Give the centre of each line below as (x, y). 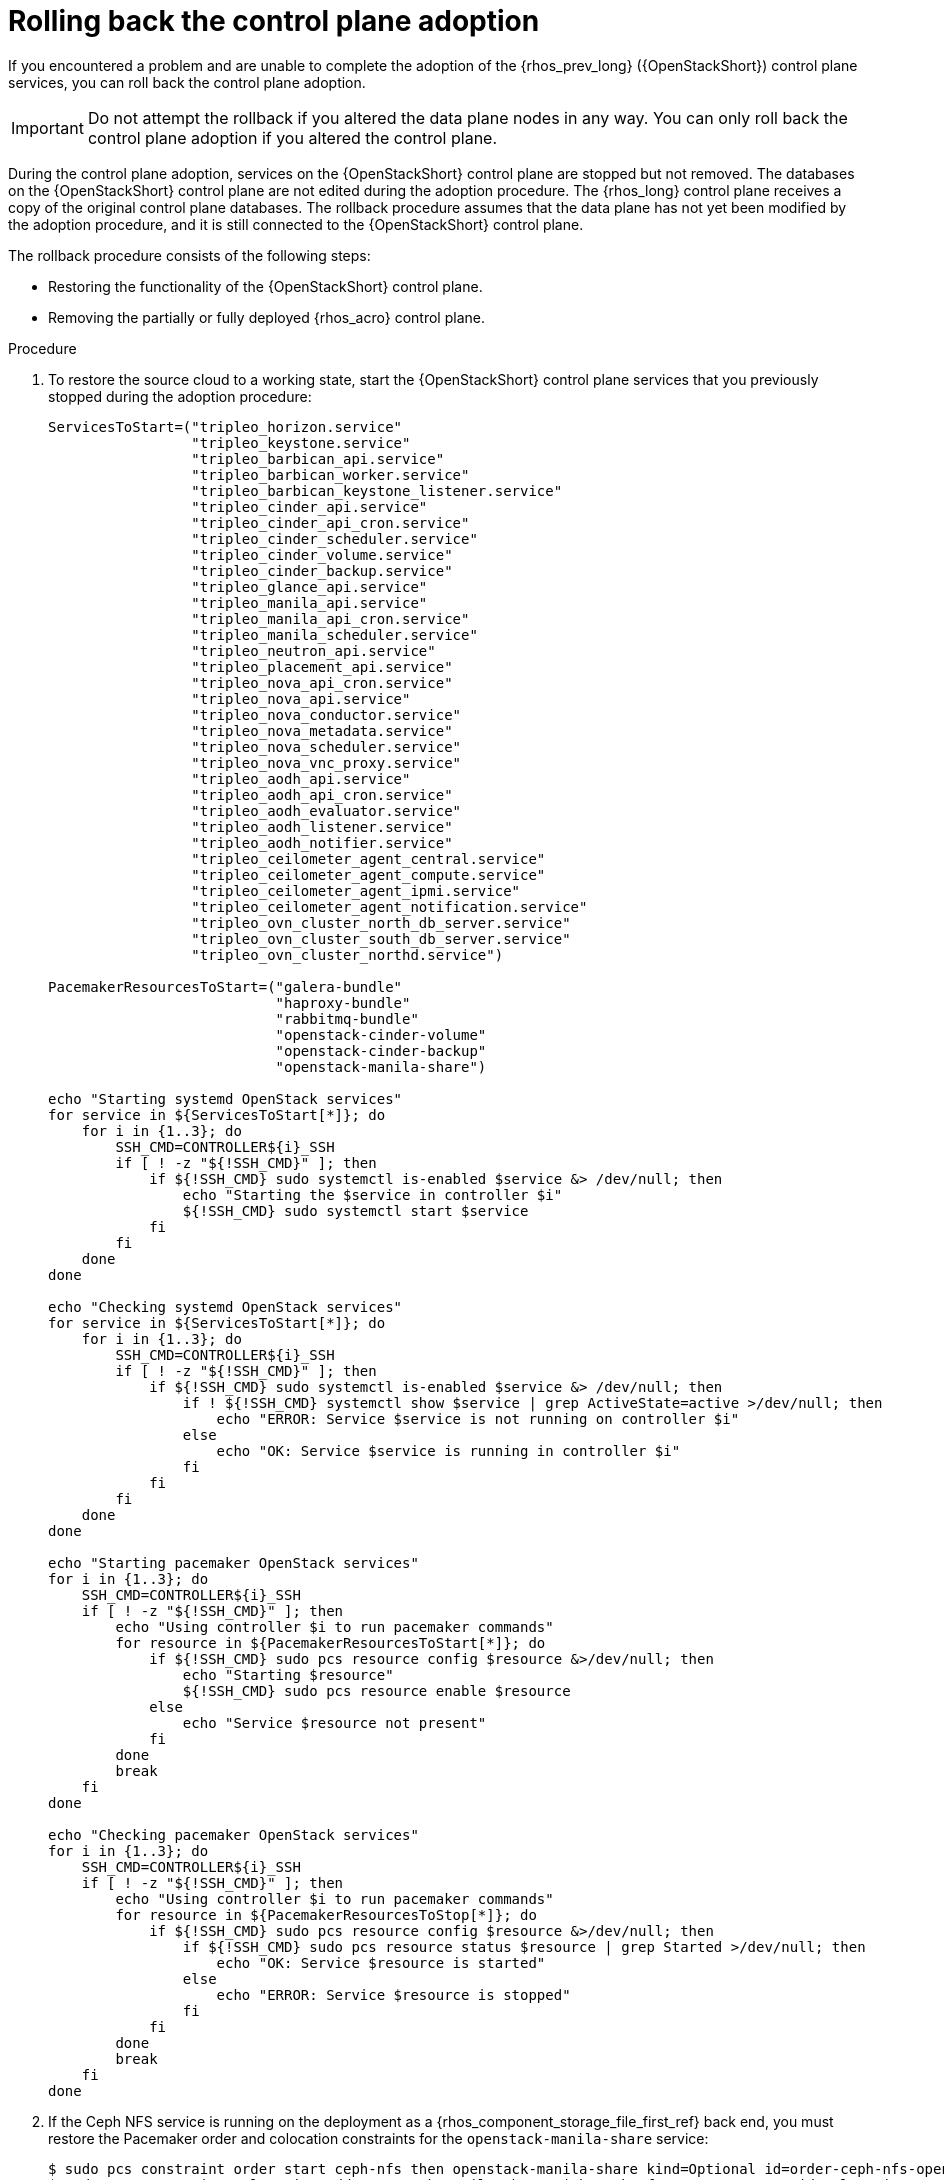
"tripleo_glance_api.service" (309, 586)
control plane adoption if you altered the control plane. (292, 137)
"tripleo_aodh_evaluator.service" (326, 810)
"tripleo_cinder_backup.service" (322, 570)
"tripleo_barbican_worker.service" (330, 474)
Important (47, 127)
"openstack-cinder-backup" (381, 1050)
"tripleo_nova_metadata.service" (322, 730)
